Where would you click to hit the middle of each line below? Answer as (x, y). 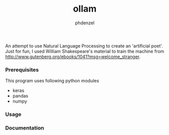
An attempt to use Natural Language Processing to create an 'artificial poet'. (84, 46)
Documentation (25, 128)
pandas (20, 96)
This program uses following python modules (52, 81)
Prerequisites (22, 70)
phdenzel (85, 23)
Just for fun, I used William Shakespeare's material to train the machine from (85, 51)
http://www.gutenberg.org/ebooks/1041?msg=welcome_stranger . (73, 57)
